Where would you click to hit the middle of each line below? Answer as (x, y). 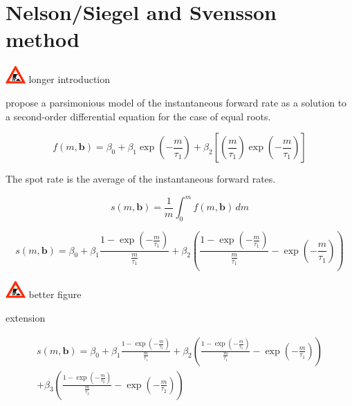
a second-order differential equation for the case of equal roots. (138, 116)
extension (26, 317)
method (43, 39)
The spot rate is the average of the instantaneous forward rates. (141, 179)
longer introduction (70, 79)
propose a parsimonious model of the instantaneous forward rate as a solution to (176, 103)
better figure (55, 294)
